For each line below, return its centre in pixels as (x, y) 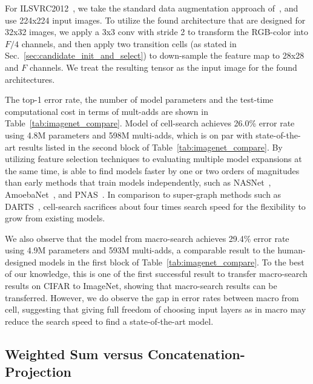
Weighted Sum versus (74, 353)
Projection (38, 372)
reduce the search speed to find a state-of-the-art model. (109, 321)
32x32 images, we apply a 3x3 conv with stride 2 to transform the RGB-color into (156, 32)
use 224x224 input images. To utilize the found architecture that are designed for (155, 20)
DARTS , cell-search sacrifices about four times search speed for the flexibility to (155, 206)
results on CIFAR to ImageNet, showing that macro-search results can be (141, 286)
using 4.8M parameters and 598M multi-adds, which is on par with (129, 135)
